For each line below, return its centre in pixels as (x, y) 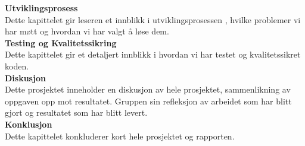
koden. (17, 66)
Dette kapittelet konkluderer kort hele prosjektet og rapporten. (120, 136)
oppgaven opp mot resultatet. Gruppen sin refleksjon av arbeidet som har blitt (148, 101)
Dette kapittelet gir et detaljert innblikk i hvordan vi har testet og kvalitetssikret (153, 54)
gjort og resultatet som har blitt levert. (76, 112)
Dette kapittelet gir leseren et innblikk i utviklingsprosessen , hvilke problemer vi (153, 19)
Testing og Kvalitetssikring (61, 42)
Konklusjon (29, 124)
